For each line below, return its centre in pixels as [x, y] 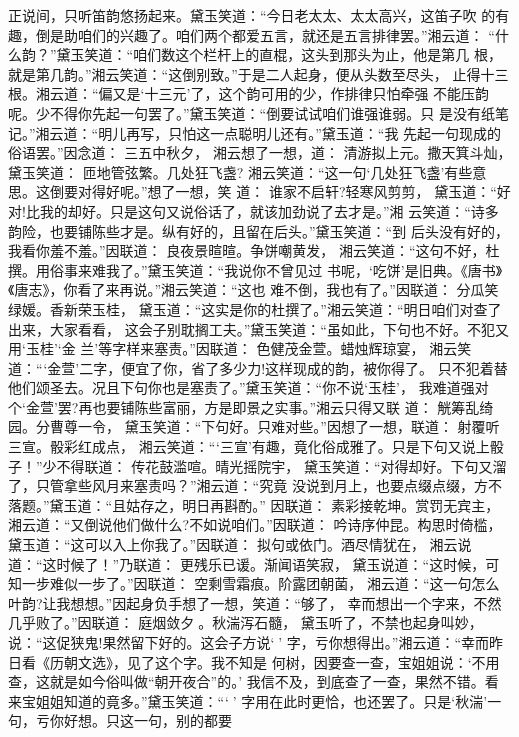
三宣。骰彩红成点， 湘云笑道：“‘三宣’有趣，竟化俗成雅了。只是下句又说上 [249, 446]
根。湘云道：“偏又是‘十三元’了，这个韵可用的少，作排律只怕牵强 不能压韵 [249, 93]
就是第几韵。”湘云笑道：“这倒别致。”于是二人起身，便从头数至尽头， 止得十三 [258, 73]
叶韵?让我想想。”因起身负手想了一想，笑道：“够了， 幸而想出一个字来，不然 [255, 602]
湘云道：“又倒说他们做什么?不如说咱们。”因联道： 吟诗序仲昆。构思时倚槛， [255, 524]
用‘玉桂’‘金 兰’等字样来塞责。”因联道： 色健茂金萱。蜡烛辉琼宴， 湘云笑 [240, 348]
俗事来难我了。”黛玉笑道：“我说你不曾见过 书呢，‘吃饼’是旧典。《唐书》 [276, 269]
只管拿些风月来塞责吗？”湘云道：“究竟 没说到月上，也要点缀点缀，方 [261, 485]
